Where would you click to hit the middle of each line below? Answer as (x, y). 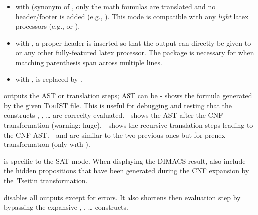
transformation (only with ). (47, 144)
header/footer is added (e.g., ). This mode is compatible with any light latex (132, 16)
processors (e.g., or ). (48, 26)
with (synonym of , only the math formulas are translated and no (116, 6)
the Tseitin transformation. (46, 180)
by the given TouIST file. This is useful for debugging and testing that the (118, 105)
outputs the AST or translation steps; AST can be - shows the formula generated (128, 96)
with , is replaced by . (49, 79)
